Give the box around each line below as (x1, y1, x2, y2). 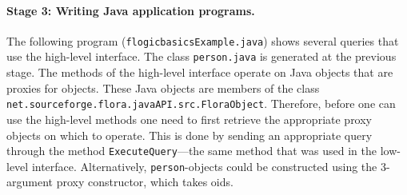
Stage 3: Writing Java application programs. (6, 2, 255, 18)
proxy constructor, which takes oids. (56, 173, 233, 190)
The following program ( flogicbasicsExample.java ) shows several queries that (6, 32, 399, 49)
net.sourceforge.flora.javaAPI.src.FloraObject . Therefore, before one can (6, 95, 396, 112)
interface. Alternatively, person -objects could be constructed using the (31, 157, 377, 174)
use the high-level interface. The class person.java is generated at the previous (6, 48, 397, 65)
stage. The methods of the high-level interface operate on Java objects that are (6, 64, 393, 81)
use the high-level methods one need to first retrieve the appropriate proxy (6, 110, 373, 127)
